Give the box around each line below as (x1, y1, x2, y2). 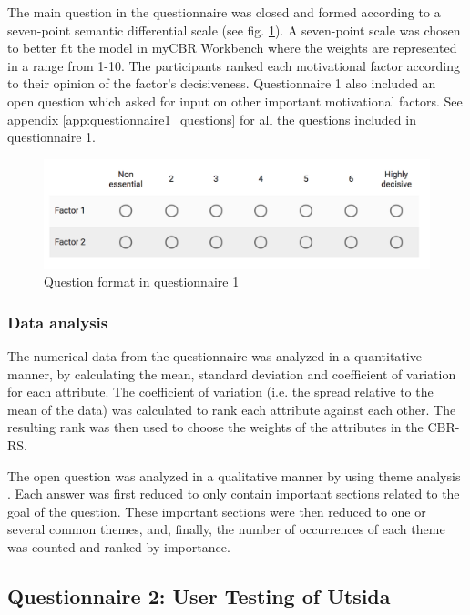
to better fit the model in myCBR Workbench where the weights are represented (7, 38, 457, 57)
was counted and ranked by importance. (7, 538, 230, 556)
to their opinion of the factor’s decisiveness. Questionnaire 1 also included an (7, 74, 436, 93)
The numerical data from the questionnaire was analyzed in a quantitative (7, 347, 422, 366)
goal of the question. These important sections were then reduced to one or (7, 501, 426, 520)
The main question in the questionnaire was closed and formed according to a (7, 3, 441, 21)
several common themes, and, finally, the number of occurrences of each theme (7, 519, 445, 539)
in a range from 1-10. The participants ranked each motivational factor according (7, 55, 460, 75)
